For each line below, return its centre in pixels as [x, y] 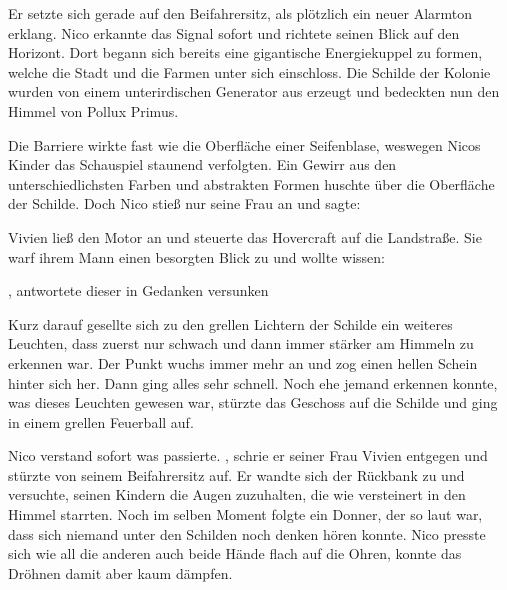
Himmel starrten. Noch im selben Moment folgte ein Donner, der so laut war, [245, 514]
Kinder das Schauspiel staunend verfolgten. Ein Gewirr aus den [202, 164]
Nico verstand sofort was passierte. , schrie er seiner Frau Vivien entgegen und [248, 455]
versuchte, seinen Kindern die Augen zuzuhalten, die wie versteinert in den [237, 494]
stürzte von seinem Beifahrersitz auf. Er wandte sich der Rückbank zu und [236, 474]
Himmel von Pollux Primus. [93, 110]
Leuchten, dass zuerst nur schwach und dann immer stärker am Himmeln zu [241, 343]
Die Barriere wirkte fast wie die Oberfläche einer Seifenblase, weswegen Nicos [244, 144]
